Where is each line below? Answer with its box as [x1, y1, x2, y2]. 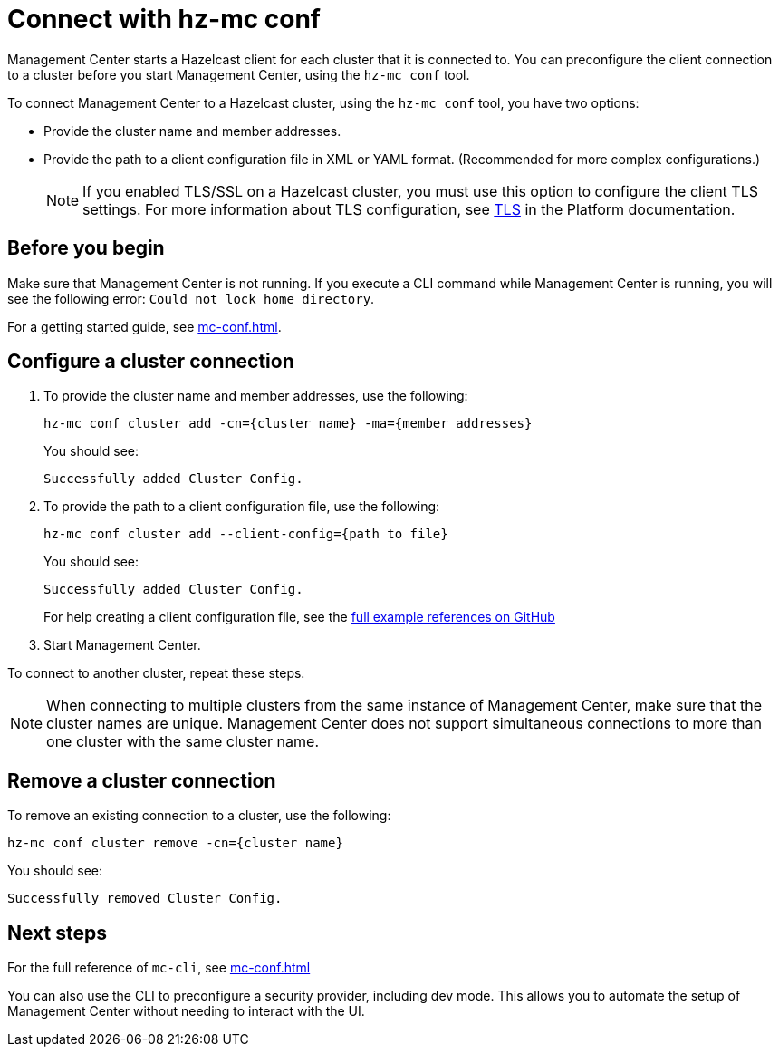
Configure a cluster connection [7, 350, 294, 373]
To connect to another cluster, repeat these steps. [7, 665, 305, 682]
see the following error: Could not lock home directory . [7, 290, 375, 306]
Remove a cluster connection [7, 769, 276, 792]
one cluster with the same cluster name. [46, 732, 319, 751]
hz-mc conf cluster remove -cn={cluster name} [7, 836, 343, 851]
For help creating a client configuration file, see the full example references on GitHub [43, 609, 555, 625]
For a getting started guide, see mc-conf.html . [7, 318, 282, 334]
